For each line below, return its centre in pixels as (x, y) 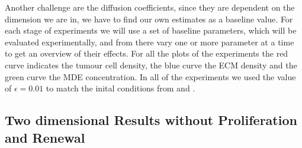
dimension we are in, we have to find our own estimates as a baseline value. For (149, 19)
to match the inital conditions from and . (121, 88)
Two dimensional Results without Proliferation (151, 120)
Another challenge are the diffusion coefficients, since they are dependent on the (150, 7)
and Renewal (45, 137)
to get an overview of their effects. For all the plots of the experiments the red (147, 53)
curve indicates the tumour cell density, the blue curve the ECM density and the (151, 65)
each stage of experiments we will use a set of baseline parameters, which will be (151, 30)
